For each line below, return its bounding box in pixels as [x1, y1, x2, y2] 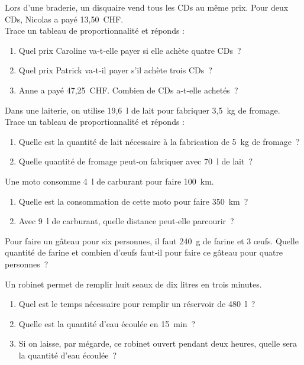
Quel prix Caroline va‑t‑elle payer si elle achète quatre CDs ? [18, 44, 241, 56]
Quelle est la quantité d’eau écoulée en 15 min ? [18, 317, 196, 330]
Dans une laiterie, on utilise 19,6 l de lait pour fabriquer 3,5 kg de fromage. [5, 104, 280, 116]
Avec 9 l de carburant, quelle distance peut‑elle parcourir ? [18, 215, 234, 227]
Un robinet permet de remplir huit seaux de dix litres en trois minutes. [5, 277, 262, 290]
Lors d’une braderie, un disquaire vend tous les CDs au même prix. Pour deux [5, 1, 289, 13]
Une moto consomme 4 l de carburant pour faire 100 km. [5, 175, 214, 187]
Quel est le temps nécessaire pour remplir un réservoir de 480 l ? [18, 298, 256, 310]
